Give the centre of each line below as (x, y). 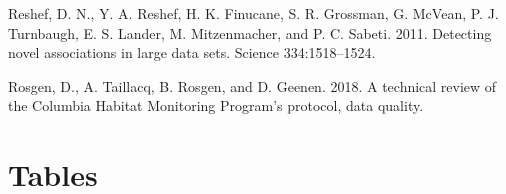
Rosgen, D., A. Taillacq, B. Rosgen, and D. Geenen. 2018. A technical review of (252, 85)
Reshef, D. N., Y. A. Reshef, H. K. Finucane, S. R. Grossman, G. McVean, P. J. (253, 13)
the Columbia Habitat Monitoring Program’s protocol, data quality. (216, 105)
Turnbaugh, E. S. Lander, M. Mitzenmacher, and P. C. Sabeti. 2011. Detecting (250, 32)
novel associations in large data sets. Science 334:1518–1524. (192, 52)
